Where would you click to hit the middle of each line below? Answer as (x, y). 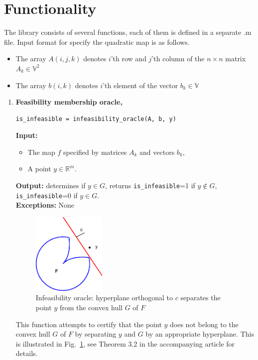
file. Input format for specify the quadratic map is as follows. (97, 42)
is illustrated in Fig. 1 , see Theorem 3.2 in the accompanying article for (125, 343)
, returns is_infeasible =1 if (150, 185)
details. (27, 353)
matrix (236, 59)
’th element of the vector (140, 85)
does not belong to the (204, 324)
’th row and (129, 59)
